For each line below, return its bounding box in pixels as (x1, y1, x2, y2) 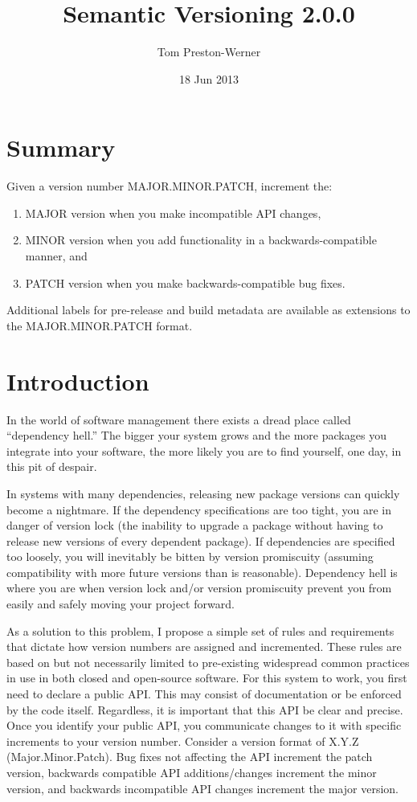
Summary (6, 131, 116, 164)
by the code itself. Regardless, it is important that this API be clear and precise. (6, 701, 403, 718)
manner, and (25, 248, 88, 264)
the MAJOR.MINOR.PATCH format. (6, 317, 193, 333)
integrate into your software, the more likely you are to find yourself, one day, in (6, 442, 402, 459)
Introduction (6, 364, 149, 397)
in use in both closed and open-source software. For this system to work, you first (6, 669, 407, 686)
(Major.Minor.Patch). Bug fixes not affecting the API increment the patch (6, 748, 373, 765)
